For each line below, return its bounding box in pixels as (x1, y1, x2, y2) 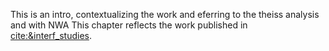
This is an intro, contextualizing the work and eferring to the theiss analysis (10, 9, 320, 20)
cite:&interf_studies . (10, 30, 92, 41)
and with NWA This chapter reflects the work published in (10, 19, 248, 31)
